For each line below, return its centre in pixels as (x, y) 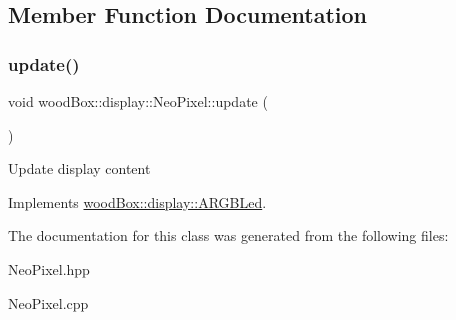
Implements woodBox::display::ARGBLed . (137, 201)
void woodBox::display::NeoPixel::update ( (138, 101)
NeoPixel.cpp (48, 302)
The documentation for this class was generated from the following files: (228, 235)
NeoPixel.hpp (49, 268)
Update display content (79, 168)
